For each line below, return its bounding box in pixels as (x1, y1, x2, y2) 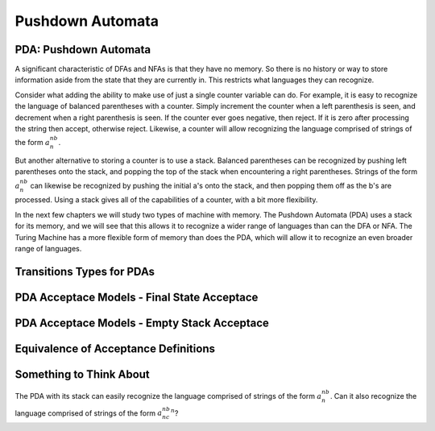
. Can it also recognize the (329, 391, 417, 400)
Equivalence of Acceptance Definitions (14, 342, 215, 355)
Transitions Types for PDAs (14, 264, 155, 278)
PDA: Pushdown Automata (14, 43, 151, 56)
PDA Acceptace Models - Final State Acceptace (14, 290, 259, 304)
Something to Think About (14, 367, 151, 381)
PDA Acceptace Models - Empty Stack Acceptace (14, 316, 270, 329)
